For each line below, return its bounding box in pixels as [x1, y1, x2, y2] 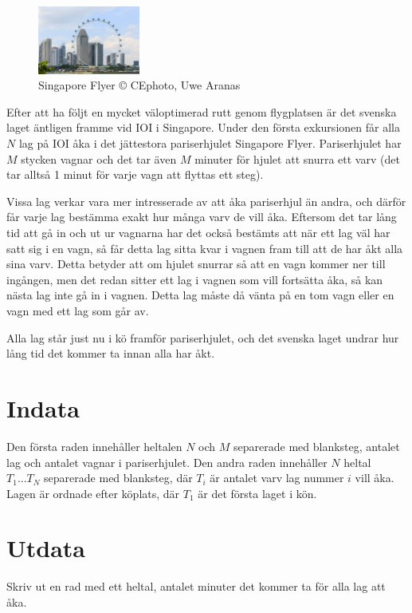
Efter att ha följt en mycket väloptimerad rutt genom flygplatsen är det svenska [6, 103, 397, 120]
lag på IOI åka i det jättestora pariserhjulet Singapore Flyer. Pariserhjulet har [18, 135, 402, 152]
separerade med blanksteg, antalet [233, 437, 400, 454]
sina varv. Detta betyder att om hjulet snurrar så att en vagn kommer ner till [6, 255, 386, 272]
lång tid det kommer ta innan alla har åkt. [6, 345, 215, 362]
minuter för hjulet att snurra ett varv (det [194, 150, 400, 167]
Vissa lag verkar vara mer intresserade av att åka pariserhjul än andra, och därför [6, 192, 406, 209]
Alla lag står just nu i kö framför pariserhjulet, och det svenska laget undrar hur [6, 329, 399, 346]
